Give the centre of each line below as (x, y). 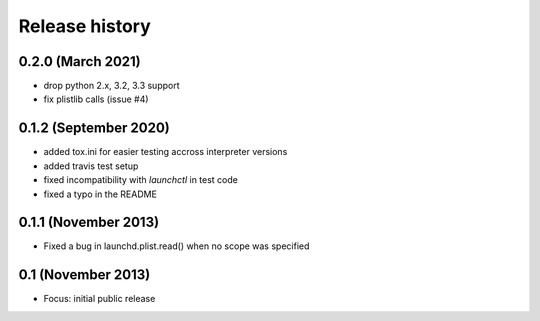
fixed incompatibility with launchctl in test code (141, 180)
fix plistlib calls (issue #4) (96, 99)
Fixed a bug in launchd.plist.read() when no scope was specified (176, 246)
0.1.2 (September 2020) (94, 128)
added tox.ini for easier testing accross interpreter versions (165, 152)
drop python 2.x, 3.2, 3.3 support (111, 86)
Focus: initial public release (99, 299)
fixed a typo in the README (100, 194)
